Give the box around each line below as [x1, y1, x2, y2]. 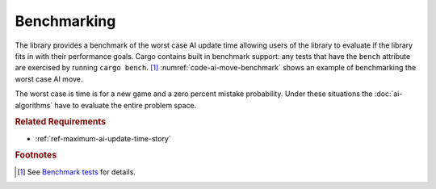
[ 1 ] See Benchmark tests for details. [17, 166, 136, 177]
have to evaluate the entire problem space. [53, 100, 197, 110]
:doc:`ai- [374, 89, 403, 99]
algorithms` [15, 100, 53, 110]
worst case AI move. [15, 73, 83, 84]
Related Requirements [15, 116, 107, 128]
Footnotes [15, 149, 57, 161]
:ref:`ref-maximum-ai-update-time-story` [35, 133, 171, 143]
